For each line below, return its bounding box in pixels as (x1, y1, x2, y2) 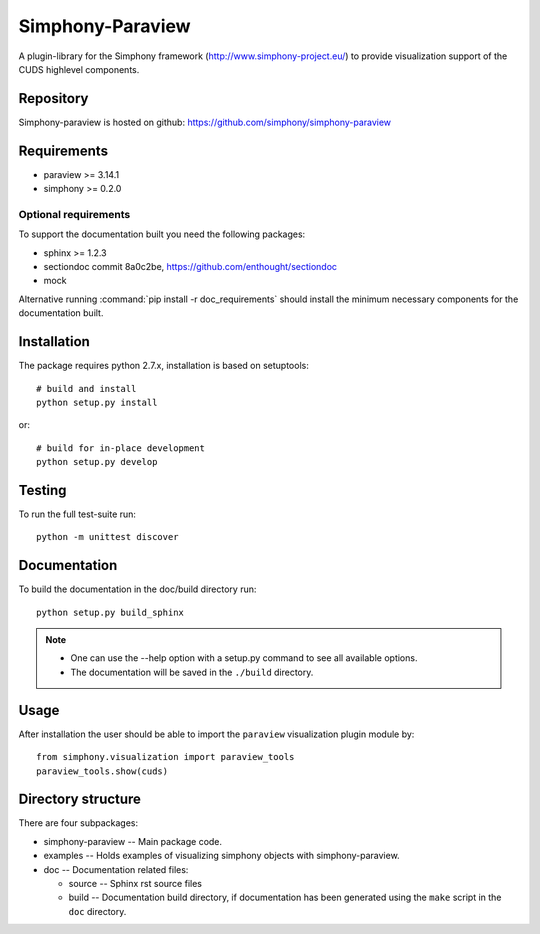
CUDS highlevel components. (18, 63, 140, 75)
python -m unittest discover (36, 531, 179, 543)
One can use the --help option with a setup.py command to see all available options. (70, 652, 418, 664)
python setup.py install (36, 396, 158, 408)
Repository (18, 90, 89, 107)
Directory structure (18, 791, 142, 808)
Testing (18, 481, 67, 499)
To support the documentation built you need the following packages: (18, 228, 306, 240)
